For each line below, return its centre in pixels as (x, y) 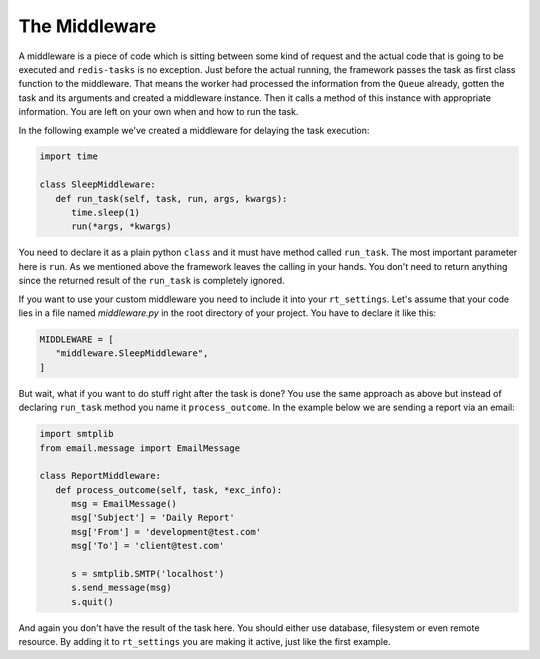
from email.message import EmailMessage (139, 448)
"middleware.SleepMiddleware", (132, 353)
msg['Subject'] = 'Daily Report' (153, 518)
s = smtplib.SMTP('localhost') (148, 574)
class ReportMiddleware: (100, 476)
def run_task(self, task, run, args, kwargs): (171, 198)
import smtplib (76, 434)
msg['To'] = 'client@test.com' (148, 546)
